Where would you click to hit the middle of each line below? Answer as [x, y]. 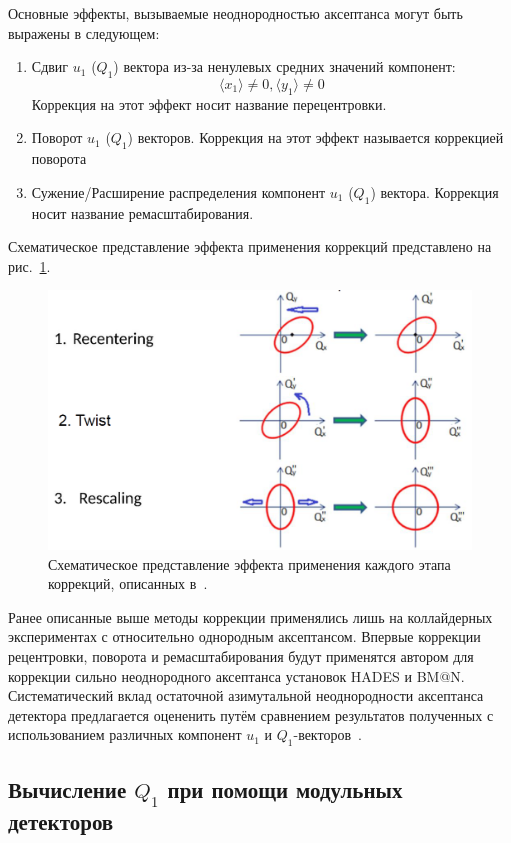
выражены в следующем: [84, 32]
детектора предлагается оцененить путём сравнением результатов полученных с [251, 714]
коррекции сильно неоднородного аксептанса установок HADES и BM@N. [236, 675]
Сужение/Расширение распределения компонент [178, 191]
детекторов [61, 820]
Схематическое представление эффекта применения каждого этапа [249, 563]
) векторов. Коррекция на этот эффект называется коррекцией [315, 137]
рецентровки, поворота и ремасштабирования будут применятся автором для [241, 655]
